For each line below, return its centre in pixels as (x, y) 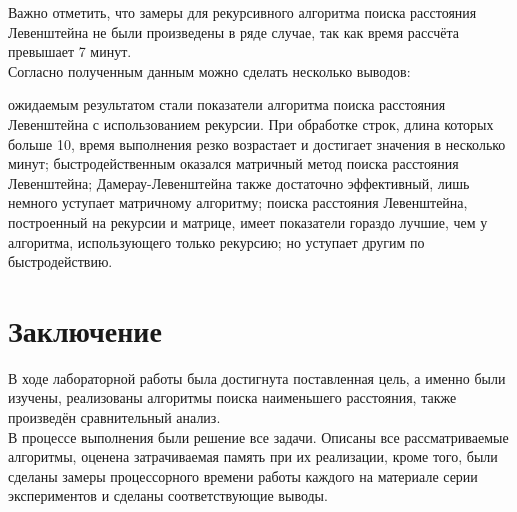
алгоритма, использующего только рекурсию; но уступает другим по (216, 241)
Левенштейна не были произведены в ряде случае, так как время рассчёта (233, 31)
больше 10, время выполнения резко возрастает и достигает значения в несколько (257, 143)
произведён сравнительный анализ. (114, 417)
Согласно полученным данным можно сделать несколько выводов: (209, 70)
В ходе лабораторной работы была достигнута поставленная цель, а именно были (257, 377)
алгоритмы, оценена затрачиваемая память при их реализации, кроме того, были (253, 456)
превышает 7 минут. (70, 51)
